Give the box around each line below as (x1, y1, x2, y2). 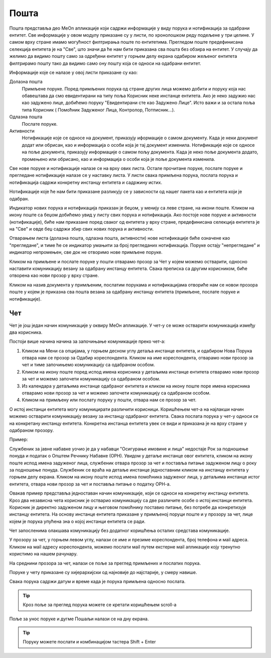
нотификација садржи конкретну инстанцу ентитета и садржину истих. (9, 179, 163, 185)
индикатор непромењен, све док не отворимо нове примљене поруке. (9, 249, 163, 255)
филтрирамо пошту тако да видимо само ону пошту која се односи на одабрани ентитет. (9, 60, 202, 66)
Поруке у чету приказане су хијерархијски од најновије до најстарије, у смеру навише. (9, 570, 198, 576)
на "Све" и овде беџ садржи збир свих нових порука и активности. (9, 226, 154, 232)
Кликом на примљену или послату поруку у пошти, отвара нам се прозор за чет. (22, 397, 197, 403)
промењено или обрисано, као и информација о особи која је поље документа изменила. (22, 156, 215, 162)
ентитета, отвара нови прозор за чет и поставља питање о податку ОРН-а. (9, 481, 171, 487)
